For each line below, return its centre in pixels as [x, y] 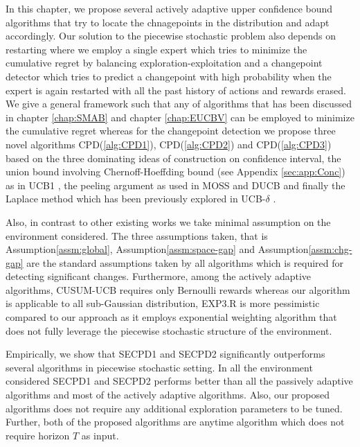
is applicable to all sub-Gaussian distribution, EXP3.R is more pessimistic [163, 303]
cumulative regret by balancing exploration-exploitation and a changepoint [164, 63]
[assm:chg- [330, 249]
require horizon [38, 435]
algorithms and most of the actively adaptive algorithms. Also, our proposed [168, 395]
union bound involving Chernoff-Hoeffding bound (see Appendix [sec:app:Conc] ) [175, 172]
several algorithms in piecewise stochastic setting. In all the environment [159, 367]
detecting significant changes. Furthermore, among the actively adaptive [159, 276]
